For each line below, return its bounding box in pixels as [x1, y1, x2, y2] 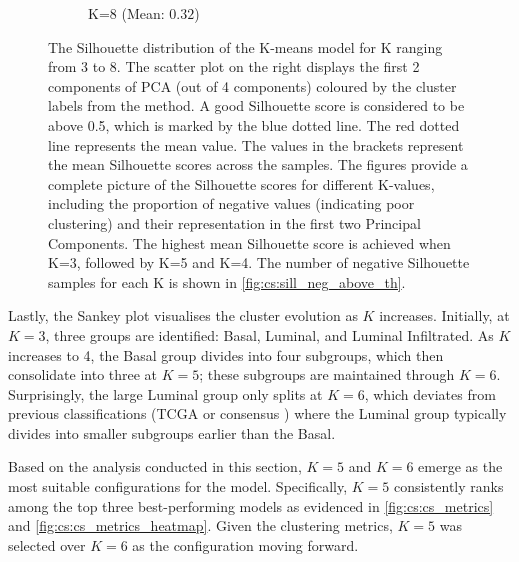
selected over [8, 534, 86, 555]
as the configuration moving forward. [132, 534, 359, 555]
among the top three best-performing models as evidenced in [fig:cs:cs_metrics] [8, 495, 494, 516]
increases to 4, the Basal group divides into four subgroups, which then [8, 344, 444, 365]
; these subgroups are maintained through [199, 364, 455, 385]
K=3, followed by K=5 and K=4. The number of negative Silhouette [48, 252, 470, 273]
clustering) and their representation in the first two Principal [48, 212, 421, 233]
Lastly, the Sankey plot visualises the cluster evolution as [8, 305, 358, 326]
